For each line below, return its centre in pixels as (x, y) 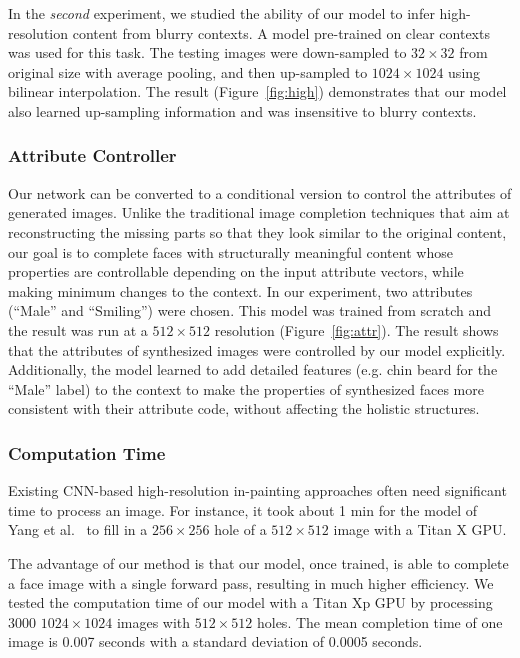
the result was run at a (78, 329)
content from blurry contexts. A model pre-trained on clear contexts (281, 32)
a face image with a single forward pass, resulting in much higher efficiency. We (251, 582)
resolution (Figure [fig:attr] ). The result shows (356, 329)
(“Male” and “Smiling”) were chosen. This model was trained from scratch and (250, 310)
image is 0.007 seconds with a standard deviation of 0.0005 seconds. (215, 641)
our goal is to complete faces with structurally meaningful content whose (230, 251)
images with (153, 621)
